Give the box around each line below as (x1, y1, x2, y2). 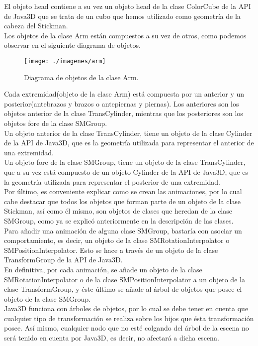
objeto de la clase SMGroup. (4, 293, 91, 304)
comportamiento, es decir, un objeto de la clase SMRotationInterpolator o (4, 235, 230, 245)
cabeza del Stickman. (4, 20, 68, 31)
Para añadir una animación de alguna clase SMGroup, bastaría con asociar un (4, 225, 242, 235)
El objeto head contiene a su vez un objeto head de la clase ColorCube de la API (4, 1, 251, 11)
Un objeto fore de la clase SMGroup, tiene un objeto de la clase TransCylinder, (4, 157, 246, 167)
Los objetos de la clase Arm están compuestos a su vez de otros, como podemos (4, 30, 247, 40)
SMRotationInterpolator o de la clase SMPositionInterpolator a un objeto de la (4, 274, 245, 284)
